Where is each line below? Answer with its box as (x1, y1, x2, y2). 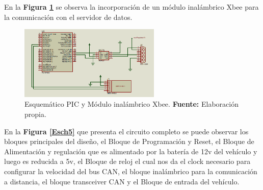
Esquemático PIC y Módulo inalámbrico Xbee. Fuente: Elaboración (24, 99, 239, 109)
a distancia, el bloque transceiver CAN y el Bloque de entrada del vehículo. (4, 176, 240, 186)
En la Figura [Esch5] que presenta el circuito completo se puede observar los (4, 126, 249, 136)
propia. (24, 109, 46, 120)
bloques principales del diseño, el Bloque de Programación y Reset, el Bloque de (4, 136, 254, 147)
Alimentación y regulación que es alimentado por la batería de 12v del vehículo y (4, 146, 257, 156)
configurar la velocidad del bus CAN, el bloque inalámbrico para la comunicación (4, 166, 257, 176)
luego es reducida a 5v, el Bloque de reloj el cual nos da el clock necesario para (4, 156, 251, 167)
